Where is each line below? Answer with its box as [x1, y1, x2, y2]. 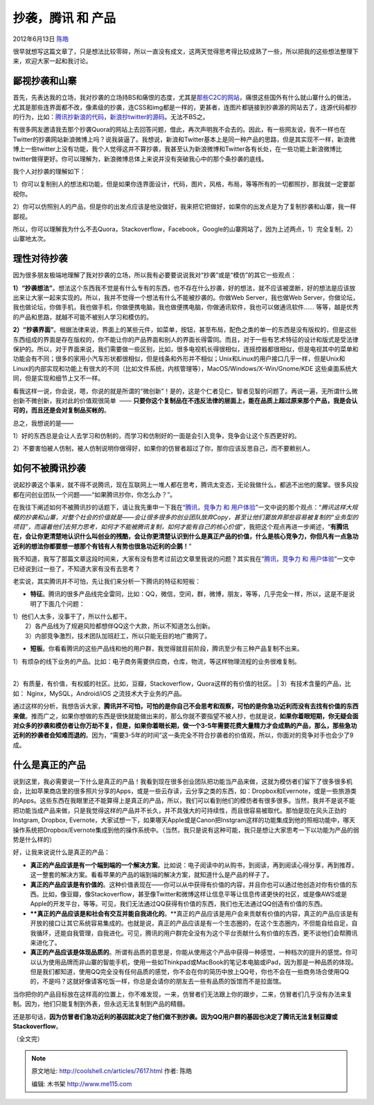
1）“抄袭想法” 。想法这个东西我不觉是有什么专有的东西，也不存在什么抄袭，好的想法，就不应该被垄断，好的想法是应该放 [12, 284, 356, 292]
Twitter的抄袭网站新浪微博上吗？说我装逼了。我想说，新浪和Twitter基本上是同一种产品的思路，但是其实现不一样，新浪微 [12, 135, 356, 143]
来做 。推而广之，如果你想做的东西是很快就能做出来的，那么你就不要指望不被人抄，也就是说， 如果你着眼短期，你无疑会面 [12, 711, 359, 720]
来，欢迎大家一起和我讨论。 [12, 57, 92, 65]
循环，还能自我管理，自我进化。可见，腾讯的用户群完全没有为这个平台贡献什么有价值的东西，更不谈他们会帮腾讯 [35, 929, 358, 937]
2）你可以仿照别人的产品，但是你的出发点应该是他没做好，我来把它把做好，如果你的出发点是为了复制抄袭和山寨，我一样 [12, 202, 357, 211]
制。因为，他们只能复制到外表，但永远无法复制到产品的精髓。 [12, 1000, 189, 1008]
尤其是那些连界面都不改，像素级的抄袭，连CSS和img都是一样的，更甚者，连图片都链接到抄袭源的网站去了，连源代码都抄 [12, 103, 357, 111]
